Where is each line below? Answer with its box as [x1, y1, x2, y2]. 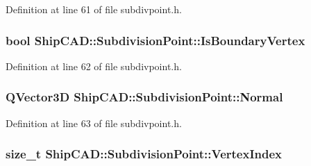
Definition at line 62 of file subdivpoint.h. [6, 58, 182, 73]
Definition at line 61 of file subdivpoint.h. [6, 2, 182, 16]
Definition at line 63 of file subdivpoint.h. [6, 115, 182, 130]
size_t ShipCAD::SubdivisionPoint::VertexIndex [6, 145, 283, 163]
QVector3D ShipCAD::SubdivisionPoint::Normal [6, 88, 283, 106]
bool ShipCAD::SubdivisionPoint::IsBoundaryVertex [6, 31, 305, 49]
